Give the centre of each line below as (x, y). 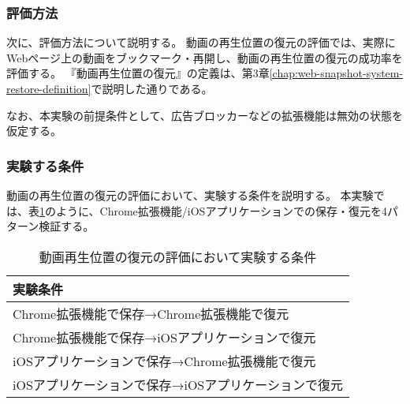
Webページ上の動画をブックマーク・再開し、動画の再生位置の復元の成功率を (205, 57)
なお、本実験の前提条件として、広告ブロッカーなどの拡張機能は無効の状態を (205, 115)
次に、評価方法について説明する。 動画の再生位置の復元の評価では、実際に (201, 42)
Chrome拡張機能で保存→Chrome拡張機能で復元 (151, 313)
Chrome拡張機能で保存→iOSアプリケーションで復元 (164, 337)
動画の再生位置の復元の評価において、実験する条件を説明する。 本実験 (190, 195)
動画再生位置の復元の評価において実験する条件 (178, 256)
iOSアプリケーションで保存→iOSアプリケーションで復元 (178, 384)
